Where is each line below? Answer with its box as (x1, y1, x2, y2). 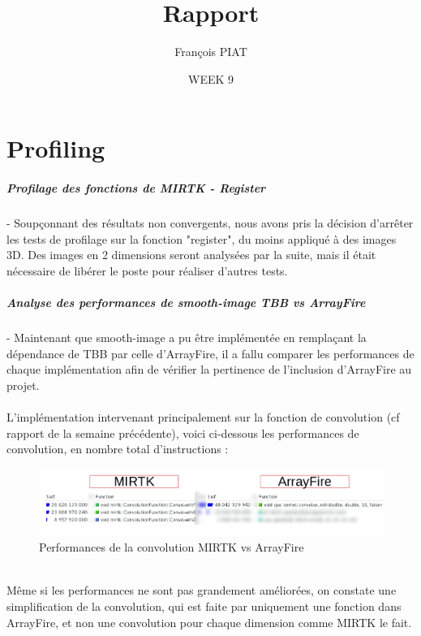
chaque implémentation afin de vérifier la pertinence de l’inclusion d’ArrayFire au (6, 361, 412, 378)
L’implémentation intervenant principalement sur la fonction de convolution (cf (6, 408, 400, 425)
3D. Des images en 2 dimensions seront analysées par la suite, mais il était (6, 246, 376, 263)
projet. (6, 376, 40, 393)
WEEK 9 (187, 70, 234, 87)
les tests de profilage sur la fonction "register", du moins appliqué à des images (6, 230, 397, 247)
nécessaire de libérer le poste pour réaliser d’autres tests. (6, 262, 288, 279)
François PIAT (174, 43, 247, 60)
